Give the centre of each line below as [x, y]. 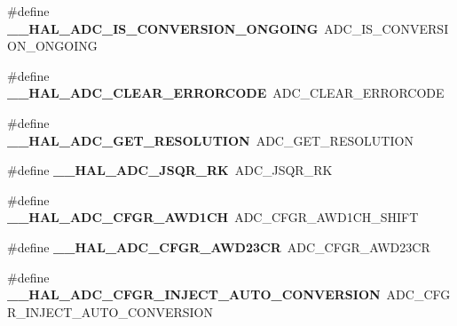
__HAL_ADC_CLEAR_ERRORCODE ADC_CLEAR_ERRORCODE [226, 93]
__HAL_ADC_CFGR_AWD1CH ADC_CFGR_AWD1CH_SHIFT [213, 217]
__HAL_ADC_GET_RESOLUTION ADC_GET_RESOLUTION [210, 140]
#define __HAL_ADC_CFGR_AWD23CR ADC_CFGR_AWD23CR [219, 246]
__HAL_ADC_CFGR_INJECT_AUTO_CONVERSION [194, 294]
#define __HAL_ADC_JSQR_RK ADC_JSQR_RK [170, 170]
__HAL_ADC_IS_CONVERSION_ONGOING [163, 28]
